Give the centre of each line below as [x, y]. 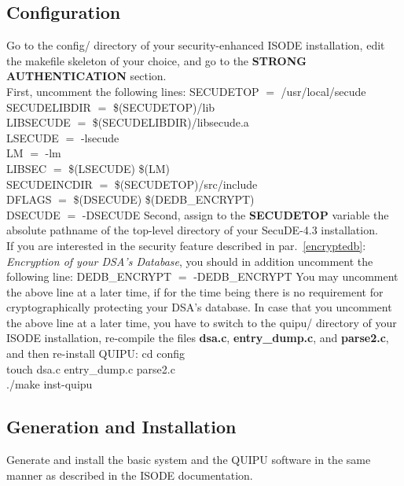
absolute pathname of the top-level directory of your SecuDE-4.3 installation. [192, 230]
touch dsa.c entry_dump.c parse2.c [91, 368]
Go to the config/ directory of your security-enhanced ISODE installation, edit [196, 45]
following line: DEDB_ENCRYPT [89, 276]
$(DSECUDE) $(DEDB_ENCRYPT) [164, 199]
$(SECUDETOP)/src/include [186, 184]
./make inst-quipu [50, 384]
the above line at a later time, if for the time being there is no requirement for [195, 291]
